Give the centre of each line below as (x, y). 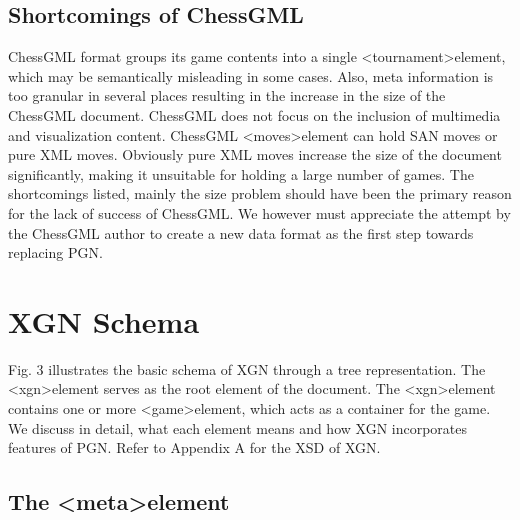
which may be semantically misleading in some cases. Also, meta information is (251, 75)
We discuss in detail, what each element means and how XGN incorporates (238, 427)
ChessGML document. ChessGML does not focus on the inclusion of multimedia (254, 114)
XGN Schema (104, 320)
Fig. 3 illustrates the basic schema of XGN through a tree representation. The (247, 368)
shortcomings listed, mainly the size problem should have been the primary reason (260, 193)
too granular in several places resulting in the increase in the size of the (227, 95)
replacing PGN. (55, 252)
